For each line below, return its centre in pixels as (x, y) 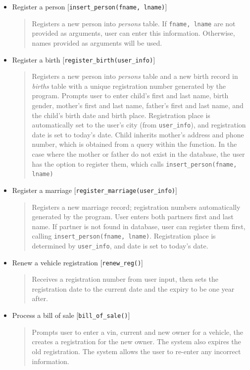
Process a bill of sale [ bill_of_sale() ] (71, 315)
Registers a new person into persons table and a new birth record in (135, 76)
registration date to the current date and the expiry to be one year (133, 288)
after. (40, 298)
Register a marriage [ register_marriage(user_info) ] (95, 190)
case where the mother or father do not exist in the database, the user (138, 154)
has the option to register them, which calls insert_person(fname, (134, 163)
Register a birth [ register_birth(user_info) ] (84, 59)
